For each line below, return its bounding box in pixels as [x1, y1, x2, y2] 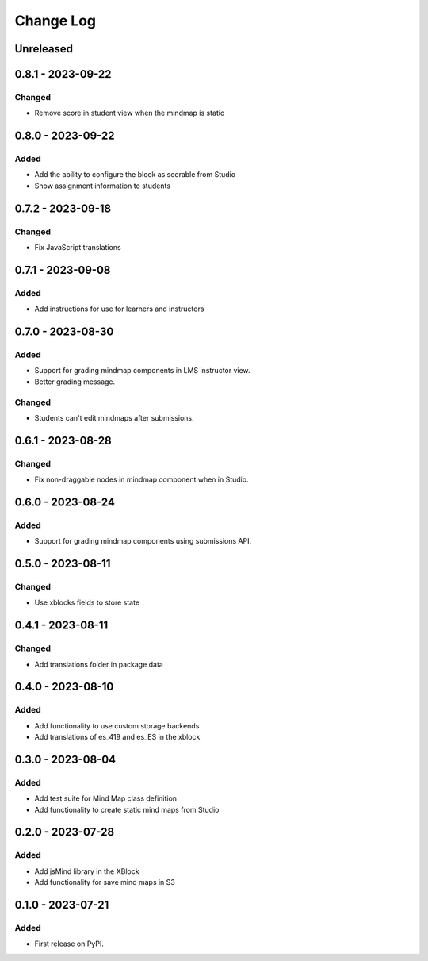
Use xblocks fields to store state [34, 598, 140, 607]
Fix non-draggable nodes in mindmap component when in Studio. [34, 475, 249, 484]
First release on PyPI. [34, 939, 105, 948]
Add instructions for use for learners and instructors [34, 304, 204, 313]
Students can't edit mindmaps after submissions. [34, 413, 194, 422]
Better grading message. [34, 377, 116, 386]
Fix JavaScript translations [34, 243, 122, 252]
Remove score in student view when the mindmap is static [34, 108, 225, 118]
